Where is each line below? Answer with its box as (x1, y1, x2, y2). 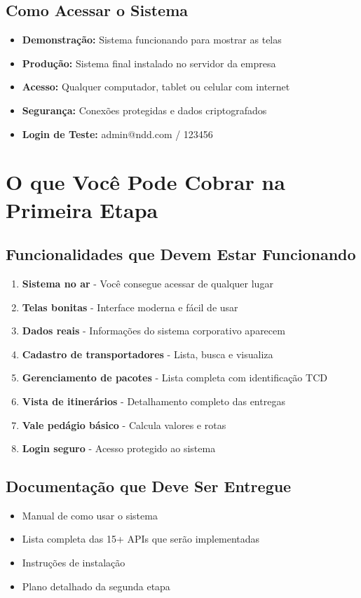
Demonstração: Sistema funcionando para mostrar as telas (22, 32, 282, 47)
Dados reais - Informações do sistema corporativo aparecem (22, 323, 285, 338)
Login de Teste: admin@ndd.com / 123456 (22, 126, 213, 141)
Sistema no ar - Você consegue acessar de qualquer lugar (22, 276, 273, 290)
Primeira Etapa (6, 195, 158, 224)
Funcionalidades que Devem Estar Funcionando (6, 243, 356, 265)
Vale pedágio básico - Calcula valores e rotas (22, 417, 226, 432)
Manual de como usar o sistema (22, 508, 158, 522)
